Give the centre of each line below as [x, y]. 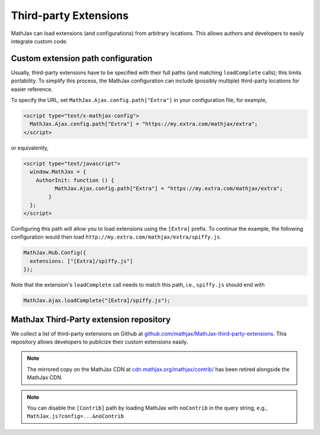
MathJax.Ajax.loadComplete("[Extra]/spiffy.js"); [97, 301]
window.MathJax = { [58, 172]
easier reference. [32, 89]
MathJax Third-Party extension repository [91, 320]
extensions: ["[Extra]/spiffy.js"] [81, 261]
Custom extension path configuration [81, 58]
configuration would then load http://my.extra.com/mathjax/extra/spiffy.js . [116, 237]
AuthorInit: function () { [75, 180]
